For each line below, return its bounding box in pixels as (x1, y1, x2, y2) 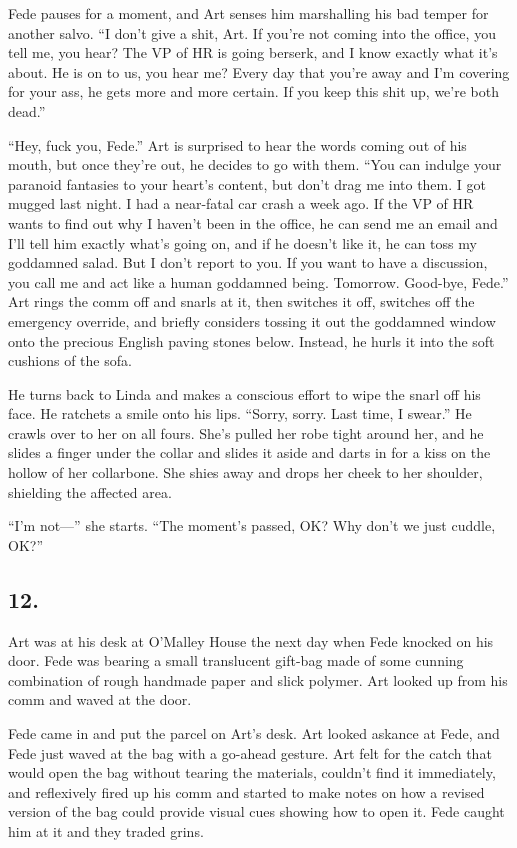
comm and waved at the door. (8, 689, 192, 710)
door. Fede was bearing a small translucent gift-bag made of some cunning (8, 650, 464, 671)
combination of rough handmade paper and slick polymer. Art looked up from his (8, 669, 508, 690)
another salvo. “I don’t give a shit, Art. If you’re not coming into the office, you (8, 22, 496, 43)
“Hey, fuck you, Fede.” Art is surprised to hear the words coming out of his (8, 134, 467, 155)
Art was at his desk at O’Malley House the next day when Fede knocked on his (8, 630, 494, 651)
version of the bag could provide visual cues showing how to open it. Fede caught (8, 801, 505, 822)
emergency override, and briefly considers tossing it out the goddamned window (8, 310, 496, 331)
